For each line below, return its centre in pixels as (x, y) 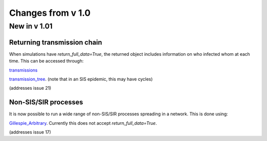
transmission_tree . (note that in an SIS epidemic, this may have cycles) (81, 79)
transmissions (23, 70)
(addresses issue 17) (30, 132)
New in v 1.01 (31, 26)
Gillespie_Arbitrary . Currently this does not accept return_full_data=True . (83, 123)
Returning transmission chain (56, 42)
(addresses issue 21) (30, 88)
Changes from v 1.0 (50, 13)
